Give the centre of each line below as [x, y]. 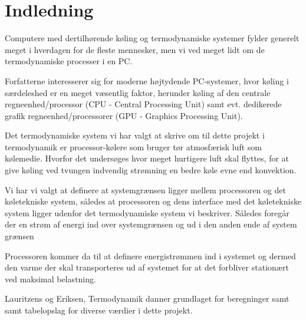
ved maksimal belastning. [50, 278]
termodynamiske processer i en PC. [69, 61]
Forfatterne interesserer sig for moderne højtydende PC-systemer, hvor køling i [147, 80]
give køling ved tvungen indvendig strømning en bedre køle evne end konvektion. [151, 170]
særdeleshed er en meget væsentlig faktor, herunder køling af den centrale [138, 92]
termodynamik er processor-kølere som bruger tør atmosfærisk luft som [133, 146]
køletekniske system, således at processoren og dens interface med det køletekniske [153, 201]
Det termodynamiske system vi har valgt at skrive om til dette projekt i [135, 135]
